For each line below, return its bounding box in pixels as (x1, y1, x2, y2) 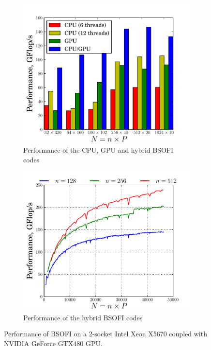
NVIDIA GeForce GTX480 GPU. (4, 338, 103, 348)
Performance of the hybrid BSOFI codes (23, 312, 143, 322)
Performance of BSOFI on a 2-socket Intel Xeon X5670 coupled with (4, 329, 207, 339)
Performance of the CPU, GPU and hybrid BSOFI (23, 145, 174, 155)
